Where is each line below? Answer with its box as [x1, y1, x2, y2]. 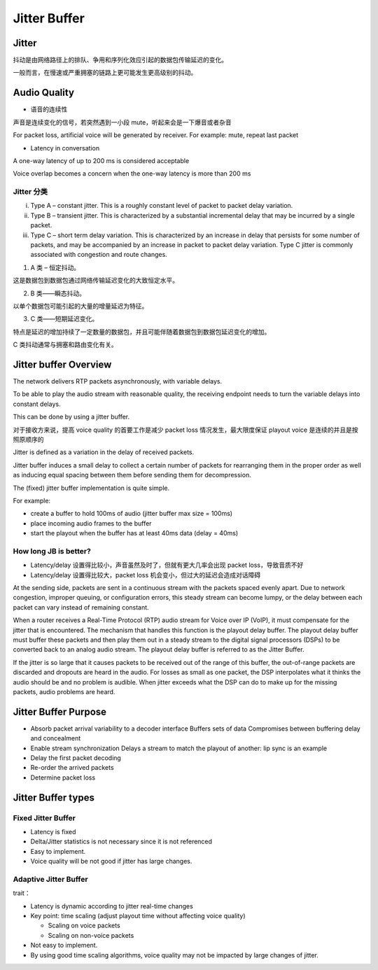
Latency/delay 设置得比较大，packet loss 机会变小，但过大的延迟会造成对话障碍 [30, 570, 261, 579]
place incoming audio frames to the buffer [30, 519, 152, 528]
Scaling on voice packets [48, 921, 120, 930]
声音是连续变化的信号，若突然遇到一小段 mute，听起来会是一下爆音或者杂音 [13, 118, 232, 126]
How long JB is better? [13, 546, 91, 556]
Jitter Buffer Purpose [13, 705, 107, 717]
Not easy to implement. [30, 941, 98, 950]
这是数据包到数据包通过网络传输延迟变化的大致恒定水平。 [13, 276, 178, 285]
